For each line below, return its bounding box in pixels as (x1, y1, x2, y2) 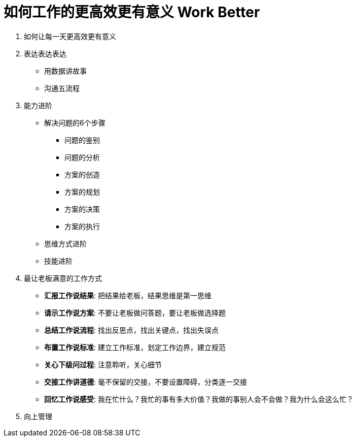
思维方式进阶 (44, 239, 87, 248)
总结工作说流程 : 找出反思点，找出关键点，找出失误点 (44, 325, 219, 334)
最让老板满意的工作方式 (24, 273, 102, 282)
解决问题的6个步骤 (44, 118, 105, 127)
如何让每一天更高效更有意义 (24, 31, 116, 41)
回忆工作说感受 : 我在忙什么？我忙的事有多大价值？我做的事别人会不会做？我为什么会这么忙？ (44, 394, 353, 403)
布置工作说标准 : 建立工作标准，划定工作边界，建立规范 (44, 342, 226, 352)
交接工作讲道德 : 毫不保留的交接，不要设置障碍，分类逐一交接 (44, 377, 247, 386)
